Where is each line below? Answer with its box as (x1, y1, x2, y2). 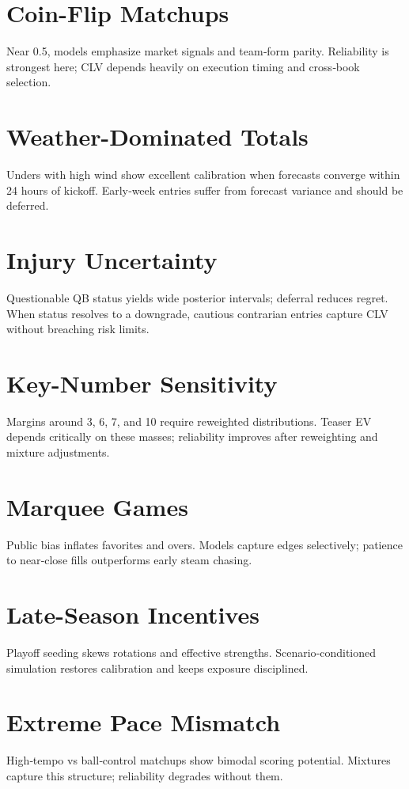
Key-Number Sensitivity (6, 366, 278, 399)
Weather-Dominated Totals (6, 120, 309, 153)
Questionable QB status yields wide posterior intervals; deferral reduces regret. (6, 289, 388, 305)
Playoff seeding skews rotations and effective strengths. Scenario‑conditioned (6, 644, 377, 661)
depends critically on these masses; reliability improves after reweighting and (6, 428, 378, 445)
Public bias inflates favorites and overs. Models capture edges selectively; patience (6, 536, 403, 552)
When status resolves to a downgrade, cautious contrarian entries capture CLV (6, 305, 388, 321)
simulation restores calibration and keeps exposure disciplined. (6, 659, 309, 676)
